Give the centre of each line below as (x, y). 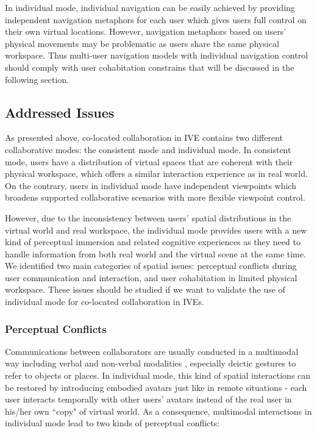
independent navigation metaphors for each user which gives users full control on (156, 19)
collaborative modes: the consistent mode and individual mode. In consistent (148, 149)
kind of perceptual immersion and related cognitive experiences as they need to (153, 242)
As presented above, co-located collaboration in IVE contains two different (144, 138)
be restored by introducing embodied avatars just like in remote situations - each (156, 387)
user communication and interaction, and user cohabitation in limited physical (151, 277)
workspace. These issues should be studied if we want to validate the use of (145, 289)
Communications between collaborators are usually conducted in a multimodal (152, 351)
